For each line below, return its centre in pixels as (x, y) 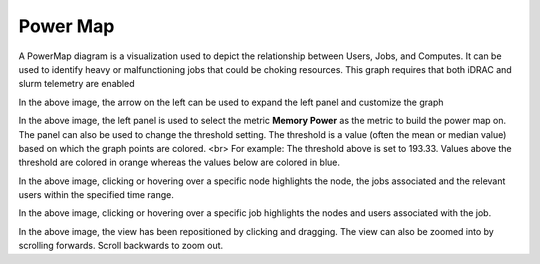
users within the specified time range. (96, 195)
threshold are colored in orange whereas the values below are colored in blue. (179, 162)
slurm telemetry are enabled (76, 84)
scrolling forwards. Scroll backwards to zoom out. (121, 246)
